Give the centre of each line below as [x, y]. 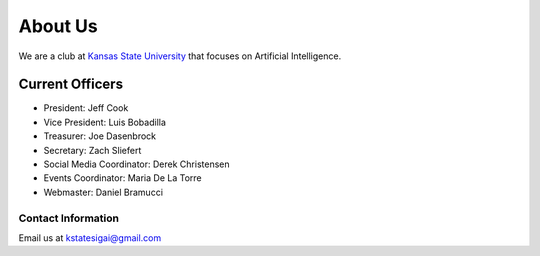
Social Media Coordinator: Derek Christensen [136, 164]
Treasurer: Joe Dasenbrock [100, 136]
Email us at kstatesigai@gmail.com [90, 237]
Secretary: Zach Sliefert [92, 150]
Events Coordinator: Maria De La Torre [122, 178]
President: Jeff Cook [86, 108]
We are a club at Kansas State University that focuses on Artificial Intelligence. [180, 56]
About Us [58, 26]
